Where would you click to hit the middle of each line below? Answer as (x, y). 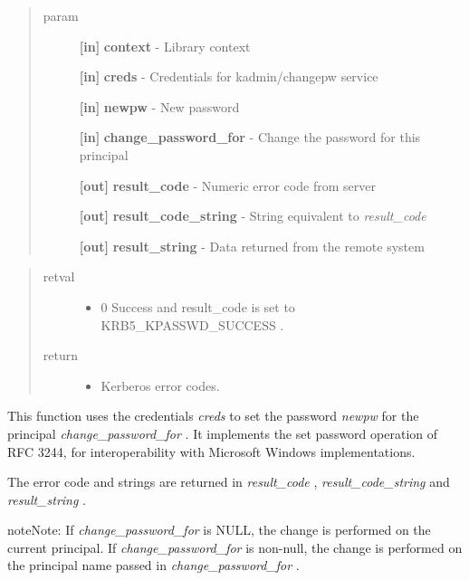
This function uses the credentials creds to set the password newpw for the (213, 416)
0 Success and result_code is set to (198, 306)
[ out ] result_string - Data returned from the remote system (252, 246)
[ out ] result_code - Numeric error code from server (227, 185)
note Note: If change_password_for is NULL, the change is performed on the (219, 530)
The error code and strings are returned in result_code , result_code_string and (229, 482)
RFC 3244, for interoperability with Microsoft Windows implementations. (211, 451)
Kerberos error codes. (160, 385)
